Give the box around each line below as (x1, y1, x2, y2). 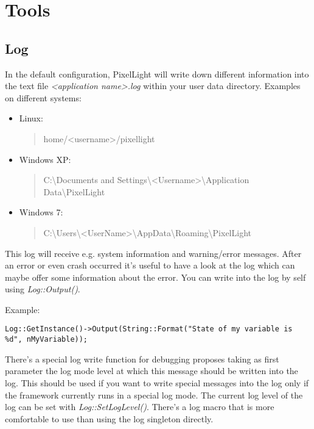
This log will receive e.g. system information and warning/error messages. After (5, 247, 302, 259)
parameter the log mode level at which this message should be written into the (5, 364, 298, 377)
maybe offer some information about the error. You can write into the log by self (5, 270, 306, 283)
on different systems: (5, 91, 82, 104)
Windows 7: (19, 206, 63, 218)
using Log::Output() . (5, 283, 80, 295)
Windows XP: (19, 153, 71, 165)
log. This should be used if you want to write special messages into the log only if (5, 376, 309, 389)
